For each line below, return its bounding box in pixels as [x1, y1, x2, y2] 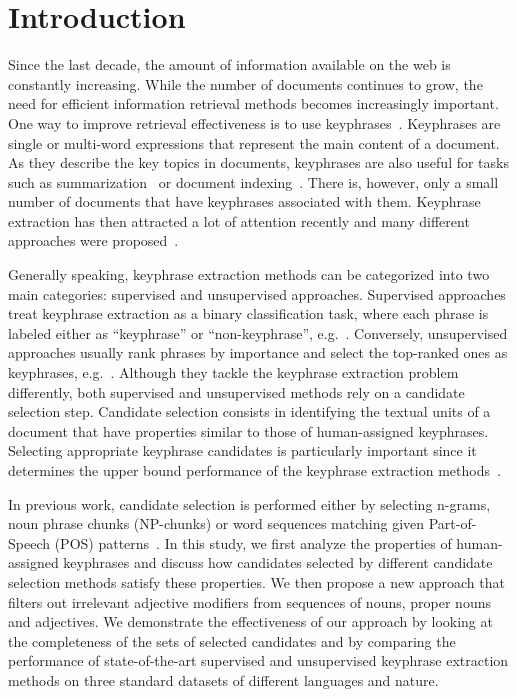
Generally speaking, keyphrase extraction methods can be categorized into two [8, 264, 490, 285]
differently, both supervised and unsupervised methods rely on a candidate [8, 381, 465, 402]
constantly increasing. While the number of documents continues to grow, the [8, 73, 483, 94]
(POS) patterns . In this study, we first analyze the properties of [54, 532, 452, 553]
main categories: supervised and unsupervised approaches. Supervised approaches [8, 283, 506, 304]
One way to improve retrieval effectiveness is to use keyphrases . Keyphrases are [8, 112, 501, 133]
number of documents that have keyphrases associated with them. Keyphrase [8, 191, 481, 212]
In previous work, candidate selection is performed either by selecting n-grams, [8, 493, 491, 514]
